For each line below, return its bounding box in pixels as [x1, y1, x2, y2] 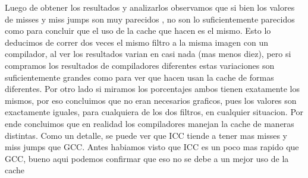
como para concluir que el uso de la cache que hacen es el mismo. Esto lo [5, 24, 271, 37]
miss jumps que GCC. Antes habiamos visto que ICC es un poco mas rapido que [5, 141, 299, 153]
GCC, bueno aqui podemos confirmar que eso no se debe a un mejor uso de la [5, 152, 289, 164]
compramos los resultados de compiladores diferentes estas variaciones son [5, 59, 275, 71]
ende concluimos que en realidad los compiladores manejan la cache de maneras [5, 117, 294, 129]
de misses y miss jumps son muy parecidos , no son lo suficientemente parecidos [5, 12, 295, 25]
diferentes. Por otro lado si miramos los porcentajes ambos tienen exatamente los [5, 82, 300, 95]
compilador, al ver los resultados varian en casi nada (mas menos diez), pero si [5, 47, 291, 60]
